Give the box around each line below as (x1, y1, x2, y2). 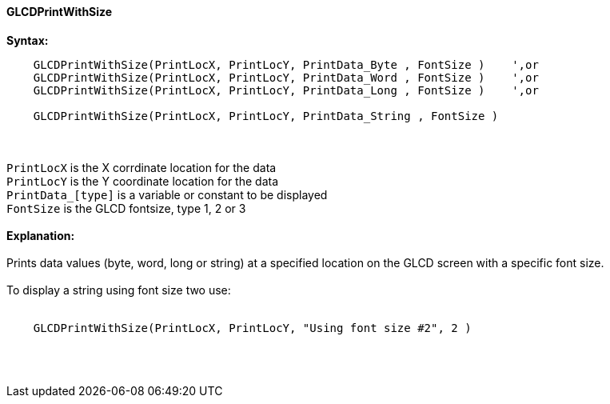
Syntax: (6, 33, 49, 47)
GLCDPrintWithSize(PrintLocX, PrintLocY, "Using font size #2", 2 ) (33, 321, 472, 334)
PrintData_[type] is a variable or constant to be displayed (6, 187, 328, 202)
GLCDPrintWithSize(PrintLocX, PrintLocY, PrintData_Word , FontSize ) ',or (33, 70, 539, 84)
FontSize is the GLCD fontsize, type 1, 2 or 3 (6, 201, 246, 215)
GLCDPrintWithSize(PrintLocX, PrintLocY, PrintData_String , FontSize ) (33, 109, 499, 122)
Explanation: (6, 228, 75, 242)
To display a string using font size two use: (6, 282, 231, 297)
